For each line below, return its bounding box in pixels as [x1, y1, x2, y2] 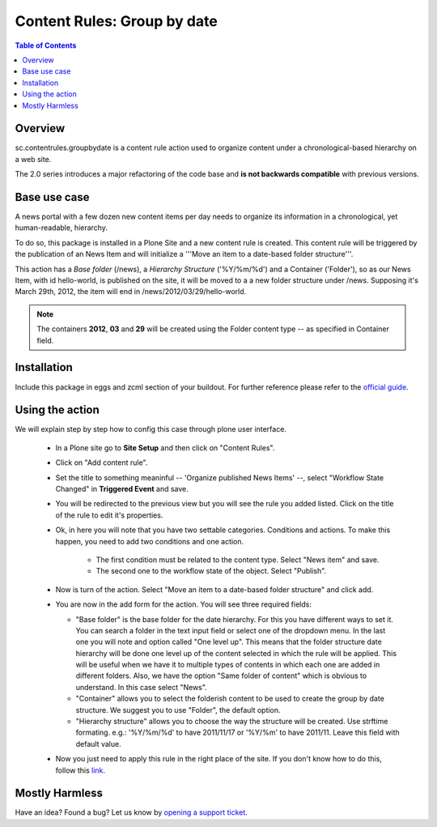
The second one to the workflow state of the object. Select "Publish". [95, 566, 327, 576]
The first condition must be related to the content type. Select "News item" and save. [95, 555, 380, 565]
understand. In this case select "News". [75, 682, 208, 692]
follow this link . [55, 765, 105, 775]
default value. [75, 739, 121, 748]
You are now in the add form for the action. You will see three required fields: [55, 599, 312, 609]
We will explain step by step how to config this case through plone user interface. [15, 424, 287, 434]
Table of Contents [15, 40, 77, 50]
